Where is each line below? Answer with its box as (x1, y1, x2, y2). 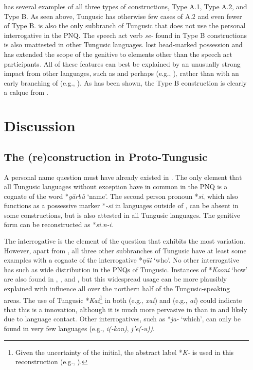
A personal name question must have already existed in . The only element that (4, 172, 242, 182)
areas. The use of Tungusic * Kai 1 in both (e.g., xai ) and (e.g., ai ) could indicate (4, 293, 242, 305)
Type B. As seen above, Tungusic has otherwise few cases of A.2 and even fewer (4, 11, 242, 21)
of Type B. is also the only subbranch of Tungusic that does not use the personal (4, 20, 246, 31)
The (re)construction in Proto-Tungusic (4, 149, 208, 164)
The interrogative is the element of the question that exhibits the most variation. (4, 236, 245, 246)
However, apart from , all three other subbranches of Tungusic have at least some (4, 245, 247, 255)
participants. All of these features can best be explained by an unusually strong (4, 58, 241, 69)
